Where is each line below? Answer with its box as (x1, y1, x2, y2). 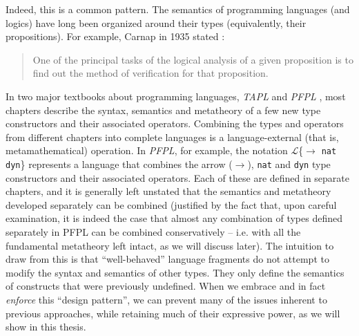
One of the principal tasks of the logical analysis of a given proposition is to (32, 52, 353, 66)
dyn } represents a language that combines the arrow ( (6, 157, 233, 171)
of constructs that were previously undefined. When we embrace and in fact (6, 279, 326, 293)
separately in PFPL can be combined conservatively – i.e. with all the (6, 225, 301, 239)
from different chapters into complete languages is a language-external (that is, (6, 129, 339, 144)
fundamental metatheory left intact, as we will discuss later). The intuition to (6, 238, 334, 252)
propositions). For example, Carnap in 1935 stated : (6, 29, 225, 44)
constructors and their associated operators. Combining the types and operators (6, 116, 344, 131)
